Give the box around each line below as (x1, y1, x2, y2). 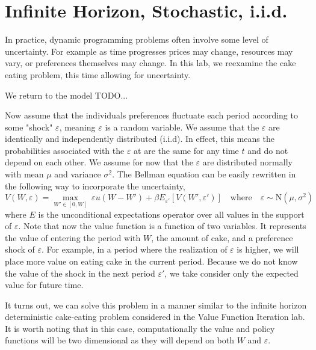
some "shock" (5, 120, 53, 133)
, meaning (59, 120, 96, 133)
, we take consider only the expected (164, 266, 299, 279)
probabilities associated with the (5, 144, 125, 156)
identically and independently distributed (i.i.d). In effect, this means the (5, 132, 274, 145)
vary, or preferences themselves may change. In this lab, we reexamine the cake (5, 57, 296, 69)
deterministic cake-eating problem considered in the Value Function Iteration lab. (5, 310, 305, 323)
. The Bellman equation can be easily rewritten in (112, 168, 296, 180)
